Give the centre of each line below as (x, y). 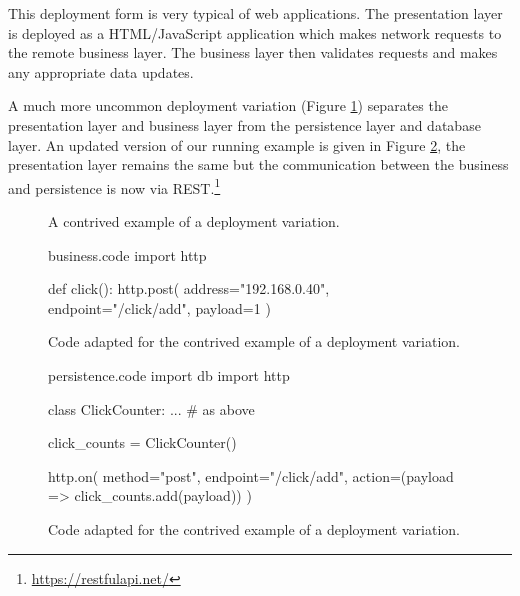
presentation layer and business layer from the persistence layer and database (244, 124)
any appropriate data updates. (101, 71)
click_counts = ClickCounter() (142, 442)
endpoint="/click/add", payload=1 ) (159, 307)
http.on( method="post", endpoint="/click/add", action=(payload (251, 475)
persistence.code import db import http (169, 374)
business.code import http (127, 254)
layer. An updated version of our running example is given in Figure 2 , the (237, 144)
